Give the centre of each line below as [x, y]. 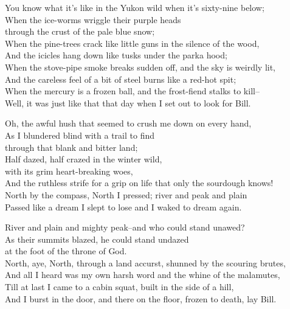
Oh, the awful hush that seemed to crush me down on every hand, [128, 123]
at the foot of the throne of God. [66, 251]
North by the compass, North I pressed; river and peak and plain [126, 194]
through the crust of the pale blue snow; [80, 31]
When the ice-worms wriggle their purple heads [93, 19]
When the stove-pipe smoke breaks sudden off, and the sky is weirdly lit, [140, 67]
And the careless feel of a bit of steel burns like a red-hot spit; [121, 79]
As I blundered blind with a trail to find [80, 135]
